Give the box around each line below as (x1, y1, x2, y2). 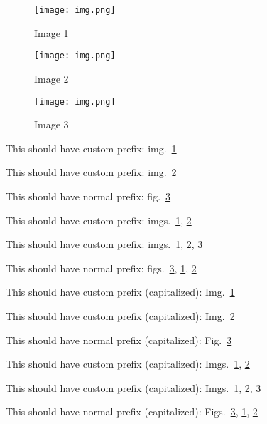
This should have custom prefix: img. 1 (6, 140, 177, 155)
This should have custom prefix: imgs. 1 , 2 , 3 (6, 237, 203, 252)
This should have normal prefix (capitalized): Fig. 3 (6, 332, 232, 347)
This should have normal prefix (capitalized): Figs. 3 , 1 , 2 (6, 404, 258, 419)
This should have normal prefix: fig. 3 (6, 188, 171, 203)
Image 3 (34, 117, 69, 132)
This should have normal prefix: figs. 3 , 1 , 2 (6, 260, 197, 275)
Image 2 (34, 71, 69, 86)
